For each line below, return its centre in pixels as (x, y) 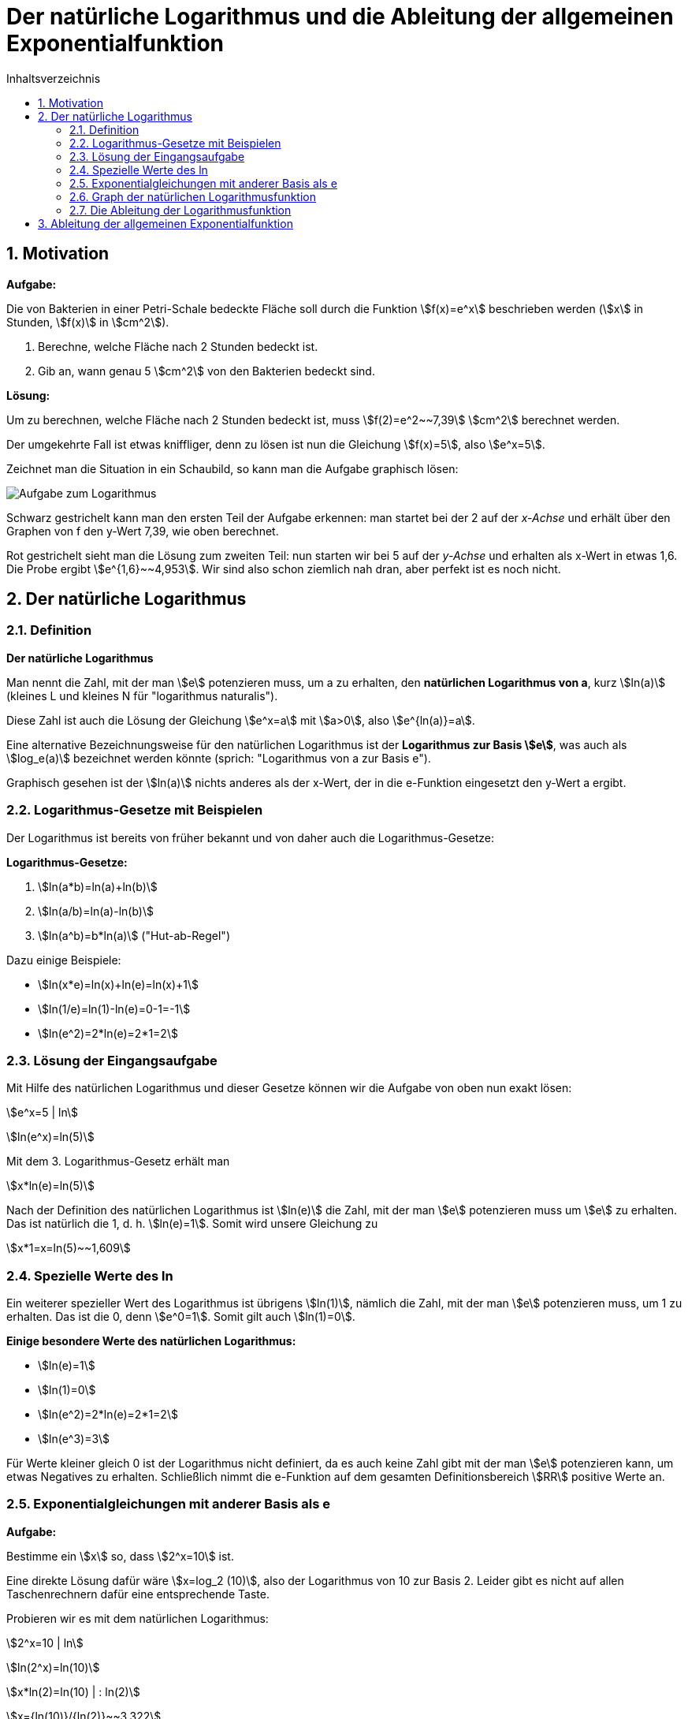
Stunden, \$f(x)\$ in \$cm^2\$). (88, 322)
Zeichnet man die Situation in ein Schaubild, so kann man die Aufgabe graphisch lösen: (232, 468)
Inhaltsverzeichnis (54, 78)
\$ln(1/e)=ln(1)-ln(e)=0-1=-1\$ (114, 1009)
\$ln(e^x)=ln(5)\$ (50, 1137)
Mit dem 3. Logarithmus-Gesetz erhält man (118, 1162)
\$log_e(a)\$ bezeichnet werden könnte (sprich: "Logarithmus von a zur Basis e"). (219, 758)
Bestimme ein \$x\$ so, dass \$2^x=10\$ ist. (120, 1556)
